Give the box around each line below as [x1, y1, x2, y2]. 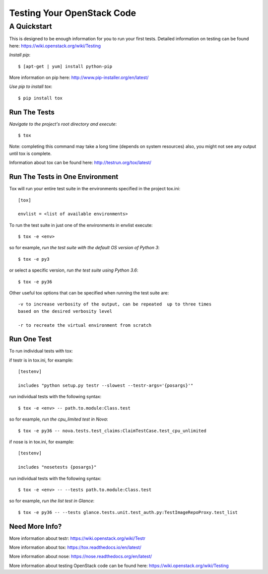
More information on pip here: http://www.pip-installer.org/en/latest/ [9, 74, 149, 80]
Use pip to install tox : [9, 83, 53, 89]
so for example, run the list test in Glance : [9, 498, 95, 504]
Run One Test [9, 335, 52, 344]
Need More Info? [9, 522, 62, 531]
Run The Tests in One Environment [9, 173, 119, 181]
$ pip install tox [18, 95, 63, 101]
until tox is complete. [9, 150, 52, 156]
